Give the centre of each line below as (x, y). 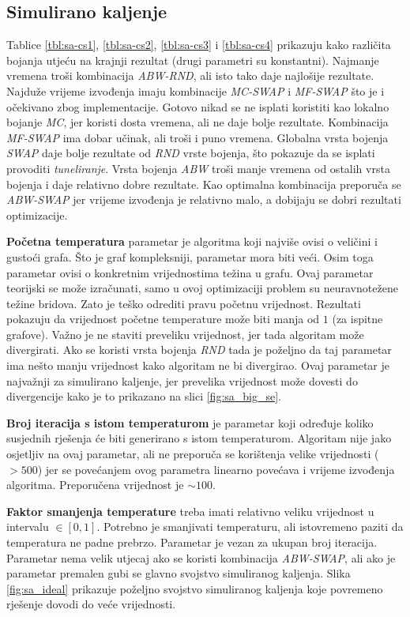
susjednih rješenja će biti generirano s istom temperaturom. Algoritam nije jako (199, 438)
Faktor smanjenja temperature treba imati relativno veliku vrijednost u (190, 511)
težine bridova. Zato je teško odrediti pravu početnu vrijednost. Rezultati (184, 303)
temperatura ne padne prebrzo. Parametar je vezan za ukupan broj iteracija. (192, 542)
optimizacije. (37, 214)
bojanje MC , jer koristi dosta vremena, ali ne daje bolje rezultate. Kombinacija (197, 122)
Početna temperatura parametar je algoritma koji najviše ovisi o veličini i (192, 241)
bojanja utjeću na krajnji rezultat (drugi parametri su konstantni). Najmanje (193, 60)
